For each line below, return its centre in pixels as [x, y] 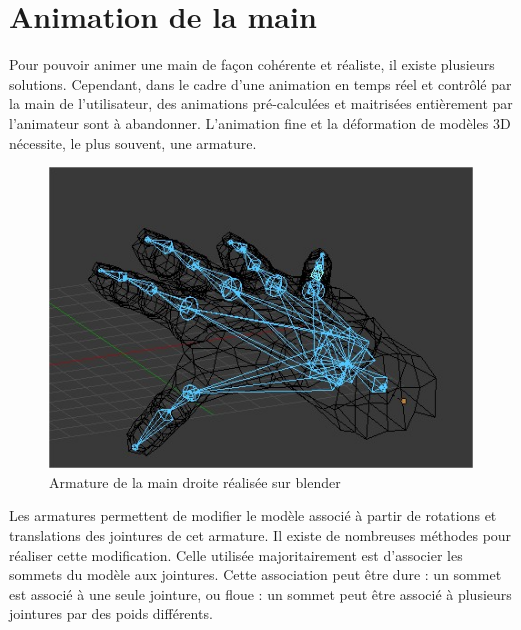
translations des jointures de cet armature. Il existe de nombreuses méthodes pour [260, 535]
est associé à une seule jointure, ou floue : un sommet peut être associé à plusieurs [260, 593]
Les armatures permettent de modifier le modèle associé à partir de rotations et [253, 515]
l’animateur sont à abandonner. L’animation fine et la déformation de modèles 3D [260, 122]
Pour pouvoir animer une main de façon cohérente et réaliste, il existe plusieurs [252, 64]
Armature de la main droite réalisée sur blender [195, 481]
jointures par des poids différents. [111, 613]
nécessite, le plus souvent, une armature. [133, 142]
